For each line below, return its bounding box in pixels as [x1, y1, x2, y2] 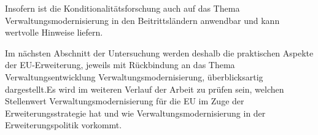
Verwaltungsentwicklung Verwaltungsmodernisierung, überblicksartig [5, 70, 263, 83]
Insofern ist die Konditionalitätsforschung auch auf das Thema [5, 2, 240, 14]
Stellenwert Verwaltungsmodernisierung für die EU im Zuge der [5, 94, 244, 107]
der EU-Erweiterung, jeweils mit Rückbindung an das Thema [5, 58, 235, 71]
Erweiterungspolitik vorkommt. [5, 118, 122, 131]
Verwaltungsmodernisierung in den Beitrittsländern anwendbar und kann [5, 13, 280, 26]
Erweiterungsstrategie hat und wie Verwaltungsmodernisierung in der [5, 106, 266, 119]
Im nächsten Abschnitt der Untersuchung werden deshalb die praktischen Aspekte [5, 46, 314, 59]
